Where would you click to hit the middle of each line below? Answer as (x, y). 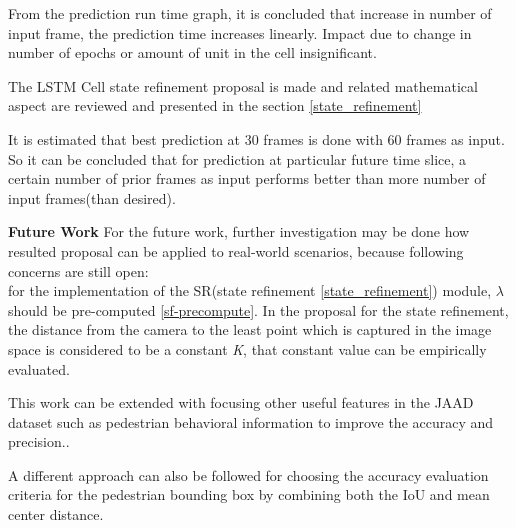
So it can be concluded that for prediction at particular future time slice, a (237, 158)
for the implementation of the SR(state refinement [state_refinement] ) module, (250, 290)
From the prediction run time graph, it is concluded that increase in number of (250, 13)
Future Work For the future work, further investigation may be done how (239, 231)
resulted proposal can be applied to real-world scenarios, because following (236, 250)
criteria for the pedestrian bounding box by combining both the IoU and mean (249, 494)
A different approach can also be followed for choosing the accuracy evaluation (248, 474)
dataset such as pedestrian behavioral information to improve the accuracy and (251, 421)
